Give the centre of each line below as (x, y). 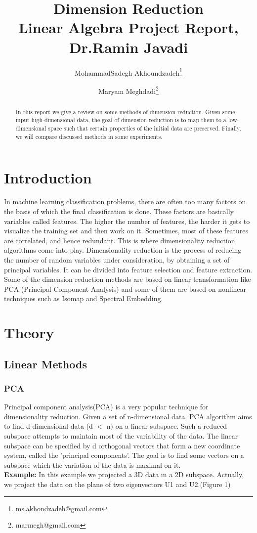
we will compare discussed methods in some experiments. (89, 136)
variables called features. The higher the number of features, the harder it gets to (127, 221)
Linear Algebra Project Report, (128, 27)
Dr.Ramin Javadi (128, 47)
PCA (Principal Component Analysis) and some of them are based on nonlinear (125, 289)
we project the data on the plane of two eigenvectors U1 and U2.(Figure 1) (117, 484)
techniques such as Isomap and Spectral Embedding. (84, 298)
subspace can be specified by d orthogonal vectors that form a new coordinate (122, 445)
